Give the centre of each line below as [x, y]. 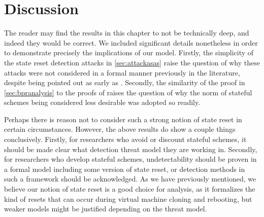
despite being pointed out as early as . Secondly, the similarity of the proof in [125, 82]
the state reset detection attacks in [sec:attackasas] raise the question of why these [132, 62]
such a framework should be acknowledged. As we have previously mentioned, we [130, 179]
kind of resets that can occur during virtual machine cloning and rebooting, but [128, 198]
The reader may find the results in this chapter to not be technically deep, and [127, 33]
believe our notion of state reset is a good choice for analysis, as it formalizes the [130, 189]
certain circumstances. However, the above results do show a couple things [120, 129]
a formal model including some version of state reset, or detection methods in [125, 169]
